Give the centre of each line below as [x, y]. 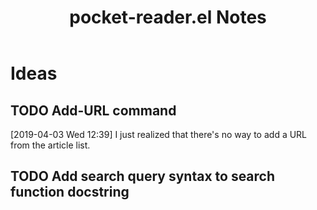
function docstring [70, 192]
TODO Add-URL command [93, 110]
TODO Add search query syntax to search [143, 176]
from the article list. [50, 145]
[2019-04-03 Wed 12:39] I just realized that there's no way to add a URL [159, 134]
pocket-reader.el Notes [168, 17]
